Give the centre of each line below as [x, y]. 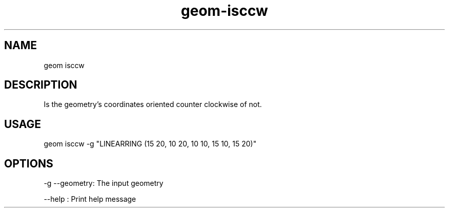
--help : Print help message [90, 199]
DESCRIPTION [41, 85]
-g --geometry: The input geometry [104, 183]
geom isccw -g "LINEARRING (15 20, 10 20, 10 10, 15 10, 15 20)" [150, 144]
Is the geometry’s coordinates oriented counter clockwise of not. [153, 104]
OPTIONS [29, 163]
